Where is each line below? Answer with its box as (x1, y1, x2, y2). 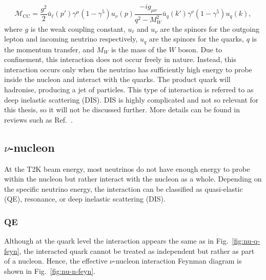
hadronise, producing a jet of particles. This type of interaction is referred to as (4, 84, 254, 95)
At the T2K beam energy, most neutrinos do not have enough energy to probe (4, 163, 250, 174)
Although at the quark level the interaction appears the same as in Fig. (4, 235, 229, 246)
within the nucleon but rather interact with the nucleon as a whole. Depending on (4, 173, 262, 184)
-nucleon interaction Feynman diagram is (113, 255, 242, 266)
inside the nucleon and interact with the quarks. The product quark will (4, 74, 231, 85)
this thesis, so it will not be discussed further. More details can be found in (4, 104, 240, 115)
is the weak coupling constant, (30, 23, 126, 34)
